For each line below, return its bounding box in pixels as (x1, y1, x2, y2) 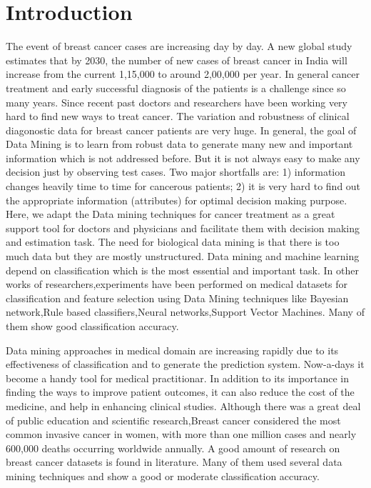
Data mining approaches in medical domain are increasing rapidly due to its (6, 342, 339, 357)
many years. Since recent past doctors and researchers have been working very (6, 94, 347, 109)
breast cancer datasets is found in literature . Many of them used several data (6, 454, 342, 469)
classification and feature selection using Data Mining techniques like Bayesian (6, 290, 349, 305)
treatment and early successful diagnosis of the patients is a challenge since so (6, 80, 346, 95)
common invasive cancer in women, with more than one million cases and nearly (6, 427, 357, 442)
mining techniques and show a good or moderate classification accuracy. (6, 468, 320, 483)
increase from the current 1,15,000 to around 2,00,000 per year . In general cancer (6, 66, 360, 81)
